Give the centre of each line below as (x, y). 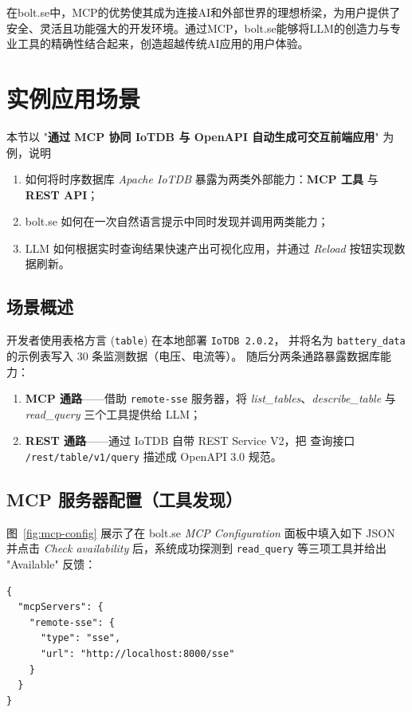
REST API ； (62, 194)
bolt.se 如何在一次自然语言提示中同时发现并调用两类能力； (177, 221)
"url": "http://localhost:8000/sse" (137, 654)
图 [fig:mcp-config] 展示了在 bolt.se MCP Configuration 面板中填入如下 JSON (201, 532)
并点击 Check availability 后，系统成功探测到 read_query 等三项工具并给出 (196, 548)
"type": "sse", (80, 638)
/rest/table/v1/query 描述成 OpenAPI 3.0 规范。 (153, 456)
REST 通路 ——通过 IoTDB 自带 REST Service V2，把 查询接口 (190, 441)
